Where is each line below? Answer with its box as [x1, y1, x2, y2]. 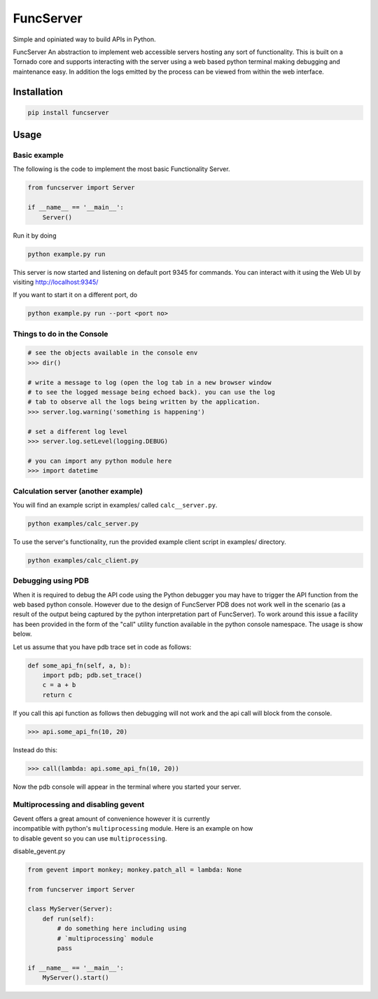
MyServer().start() [42, 974, 110, 981]
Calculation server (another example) [13, 486, 143, 496]
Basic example [13, 151, 64, 161]
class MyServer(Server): [27, 905, 113, 913]
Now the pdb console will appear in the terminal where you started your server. [13, 782, 241, 791]
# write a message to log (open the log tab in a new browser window [27, 379, 272, 386]
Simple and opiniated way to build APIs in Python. [13, 35, 157, 43]
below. [13, 630, 32, 638]
